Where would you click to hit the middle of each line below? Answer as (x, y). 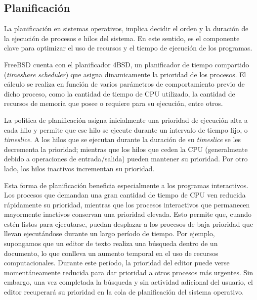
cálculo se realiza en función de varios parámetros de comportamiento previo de (124, 84)
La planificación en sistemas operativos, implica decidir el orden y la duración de (126, 28)
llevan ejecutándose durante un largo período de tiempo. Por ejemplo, (109, 233)
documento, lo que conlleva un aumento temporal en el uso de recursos (111, 253)
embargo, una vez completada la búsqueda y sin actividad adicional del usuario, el (128, 282)
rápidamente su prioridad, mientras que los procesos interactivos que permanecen (127, 204)
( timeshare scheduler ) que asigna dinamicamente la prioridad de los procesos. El (125, 74)
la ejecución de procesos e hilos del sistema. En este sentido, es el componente (122, 38)
